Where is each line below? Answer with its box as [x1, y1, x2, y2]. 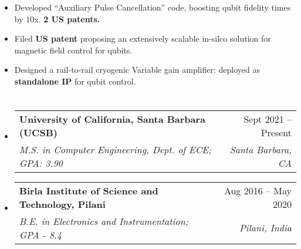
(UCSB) [19, 125, 58, 139]
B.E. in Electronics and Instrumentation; [19, 214, 188, 228]
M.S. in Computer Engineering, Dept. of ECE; [19, 142, 212, 156]
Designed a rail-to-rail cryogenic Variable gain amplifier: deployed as [14, 63, 261, 76]
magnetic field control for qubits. [14, 43, 133, 56]
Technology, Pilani [19, 197, 106, 211]
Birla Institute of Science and [19, 183, 158, 197]
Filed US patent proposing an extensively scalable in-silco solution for [14, 32, 271, 45]
